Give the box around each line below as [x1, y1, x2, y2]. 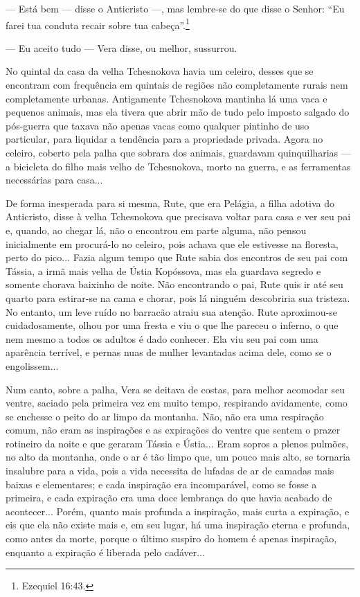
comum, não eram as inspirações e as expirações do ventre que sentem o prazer [6, 422, 341, 437]
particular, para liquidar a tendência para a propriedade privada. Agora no [6, 132, 323, 146]
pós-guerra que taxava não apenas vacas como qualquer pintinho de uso [6, 118, 309, 132]
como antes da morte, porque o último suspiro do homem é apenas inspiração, [6, 531, 337, 546]
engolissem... [6, 358, 59, 373]
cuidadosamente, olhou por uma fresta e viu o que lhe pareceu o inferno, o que [6, 318, 339, 332]
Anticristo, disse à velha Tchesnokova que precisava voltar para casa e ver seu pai [6, 209, 351, 224]
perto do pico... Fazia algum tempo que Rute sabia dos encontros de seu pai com [6, 250, 348, 265]
